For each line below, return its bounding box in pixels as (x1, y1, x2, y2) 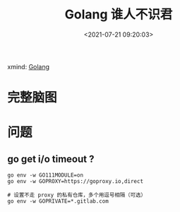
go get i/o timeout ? (7, 153, 95, 165)
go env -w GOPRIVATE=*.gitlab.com (7, 198, 109, 205)
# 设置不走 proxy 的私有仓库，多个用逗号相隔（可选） (7, 192, 147, 199)
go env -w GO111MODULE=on (7, 172, 83, 179)
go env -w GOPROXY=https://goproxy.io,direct (7, 178, 143, 185)
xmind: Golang (7, 62, 50, 71)
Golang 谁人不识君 (64, 6, 173, 23)
